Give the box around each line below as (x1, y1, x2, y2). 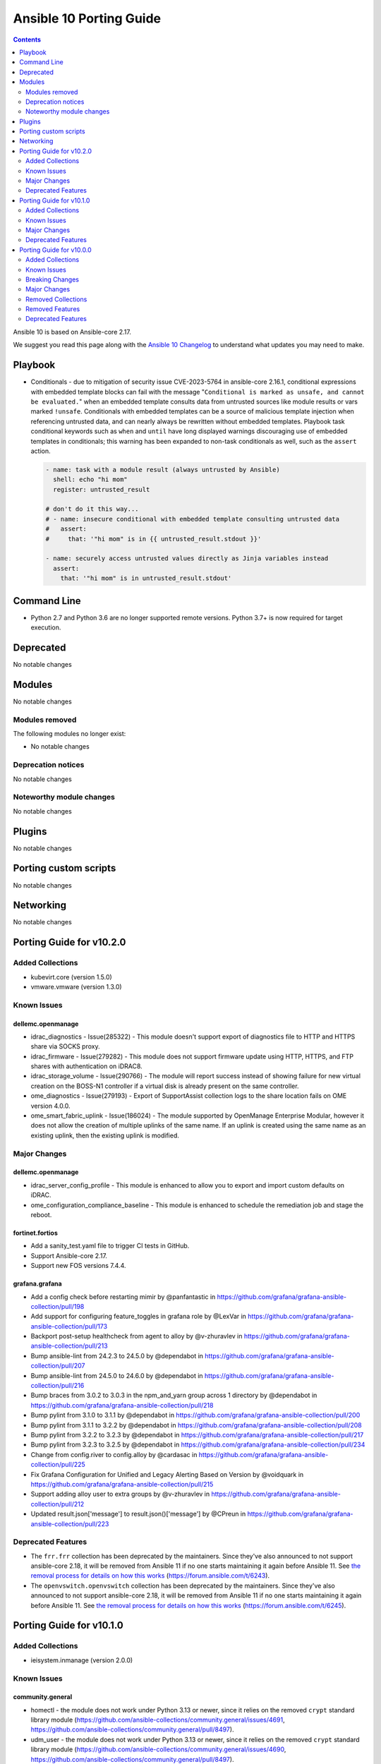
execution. (30, 623, 61, 632)
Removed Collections (25, 295, 87, 303)
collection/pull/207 (30, 1362, 85, 1370)
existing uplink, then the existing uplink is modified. (30, 1131, 180, 1140)
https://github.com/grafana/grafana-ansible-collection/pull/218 (30, 1401, 214, 1409)
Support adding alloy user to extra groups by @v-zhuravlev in (30, 1490, 210, 1499)
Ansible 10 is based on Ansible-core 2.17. (13, 327, 132, 336)
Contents (13, 35, 42, 44)
